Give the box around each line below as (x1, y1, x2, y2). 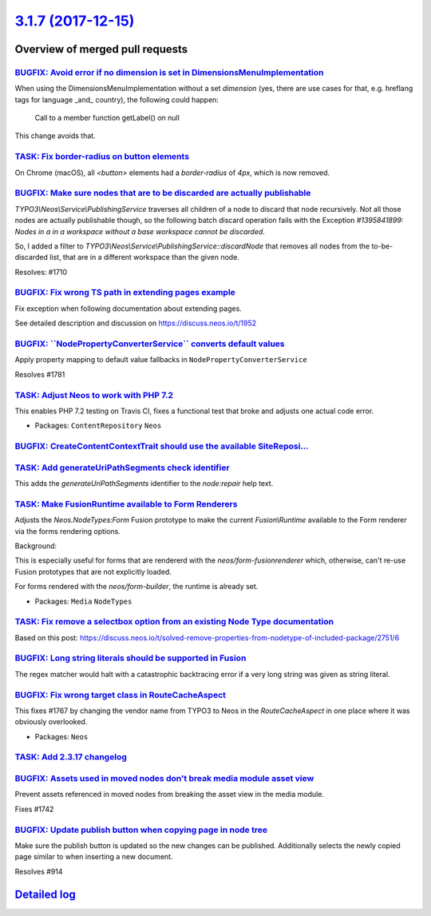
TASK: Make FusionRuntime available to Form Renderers (14, 498, 238, 509)
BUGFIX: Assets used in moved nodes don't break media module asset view (14, 773, 314, 784)
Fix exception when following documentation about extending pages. (14, 304, 243, 313)
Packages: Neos (34, 731, 89, 741)
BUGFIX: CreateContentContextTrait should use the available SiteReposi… (14, 440, 309, 452)
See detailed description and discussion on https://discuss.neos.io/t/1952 (14, 318, 257, 328)
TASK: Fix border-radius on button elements (14, 151, 190, 162)
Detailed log (14, 887, 76, 901)
